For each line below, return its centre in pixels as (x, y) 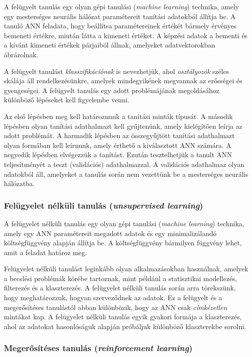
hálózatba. (20, 183)
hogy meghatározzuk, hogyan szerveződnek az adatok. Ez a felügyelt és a (113, 297)
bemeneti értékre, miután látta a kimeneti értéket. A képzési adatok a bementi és (126, 35)
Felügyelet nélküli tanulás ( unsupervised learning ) (104, 205)
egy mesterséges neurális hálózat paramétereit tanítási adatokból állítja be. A (120, 16)
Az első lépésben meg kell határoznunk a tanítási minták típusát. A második (118, 116)
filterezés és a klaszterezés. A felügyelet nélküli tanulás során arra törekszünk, (120, 288)
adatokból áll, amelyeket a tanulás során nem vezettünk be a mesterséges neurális (126, 174)
